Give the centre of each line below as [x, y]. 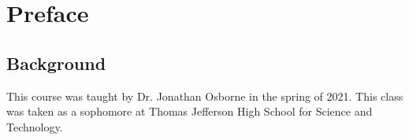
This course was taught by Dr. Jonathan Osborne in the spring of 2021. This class [205, 96]
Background [56, 63]
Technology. [35, 126]
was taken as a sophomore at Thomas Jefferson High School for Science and [190, 111]
